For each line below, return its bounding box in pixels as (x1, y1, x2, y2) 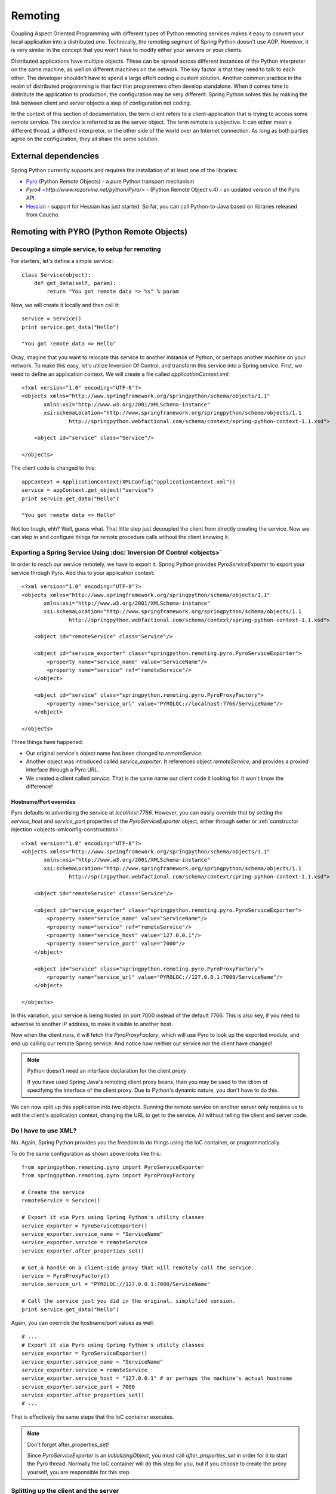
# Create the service (21, 1189, 85, 1196)
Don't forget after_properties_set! (27, 1441, 109, 1448)
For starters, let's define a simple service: (11, 258, 113, 265)
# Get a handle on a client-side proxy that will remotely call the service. (21, 1264, 255, 1271)
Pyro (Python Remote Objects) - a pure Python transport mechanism (26, 177, 195, 185)
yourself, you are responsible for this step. (27, 1468, 131, 1475)
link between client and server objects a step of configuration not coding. (11, 99, 192, 106)
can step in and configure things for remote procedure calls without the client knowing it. (11, 534, 230, 541)
